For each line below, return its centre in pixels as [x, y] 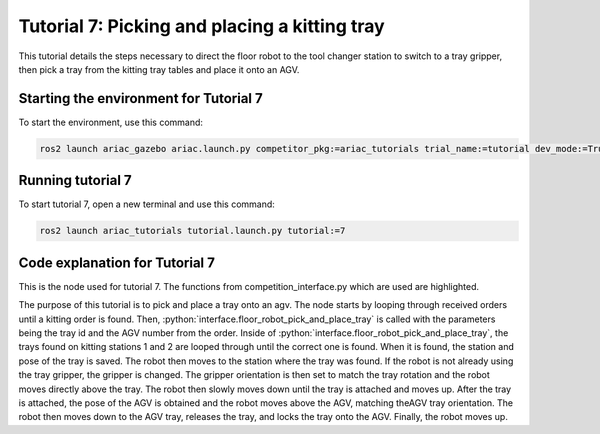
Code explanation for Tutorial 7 [116, 262]
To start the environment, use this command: [111, 122]
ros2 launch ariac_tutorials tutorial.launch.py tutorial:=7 [192, 231]
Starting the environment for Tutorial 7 [141, 98]
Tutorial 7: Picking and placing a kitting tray [201, 26]
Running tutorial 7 [75, 180]
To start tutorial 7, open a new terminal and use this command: [146, 204]
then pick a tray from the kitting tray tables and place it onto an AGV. [159, 69]
